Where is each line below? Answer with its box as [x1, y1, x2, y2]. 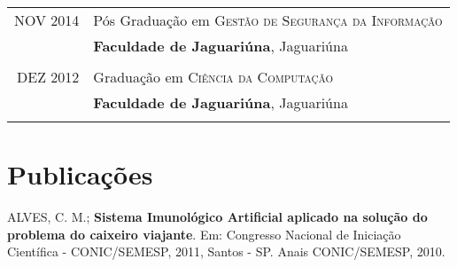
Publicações [7, 156, 153, 192]
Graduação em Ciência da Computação [93, 67, 333, 87]
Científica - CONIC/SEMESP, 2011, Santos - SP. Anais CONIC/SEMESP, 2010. [7, 242, 445, 261]
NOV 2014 [14, 10, 80, 30]
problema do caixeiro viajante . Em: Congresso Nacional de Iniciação [7, 224, 401, 243]
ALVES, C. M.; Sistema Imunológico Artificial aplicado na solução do [7, 208, 428, 226]
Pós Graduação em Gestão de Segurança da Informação [93, 10, 443, 30]
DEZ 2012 [17, 67, 80, 87]
